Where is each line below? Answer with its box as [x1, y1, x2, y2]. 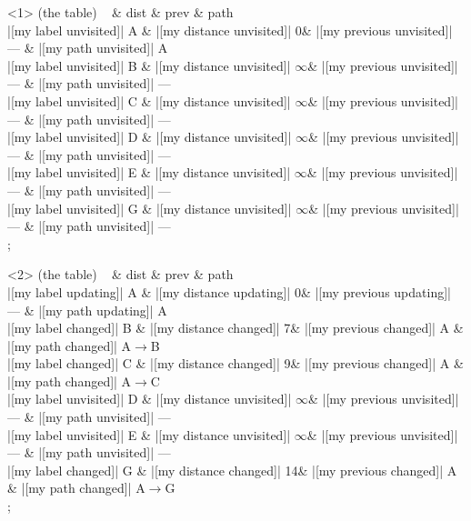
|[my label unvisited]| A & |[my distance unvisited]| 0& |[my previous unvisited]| [7, 20, 453, 39]
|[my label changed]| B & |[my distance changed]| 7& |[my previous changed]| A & [7, 318, 464, 337]
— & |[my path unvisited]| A [7, 38, 168, 57]
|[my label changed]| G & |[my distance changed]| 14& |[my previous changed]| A [7, 460, 457, 479]
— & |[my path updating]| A [7, 300, 167, 319]
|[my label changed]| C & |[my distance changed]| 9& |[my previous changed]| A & [7, 354, 464, 373]
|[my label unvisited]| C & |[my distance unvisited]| [7, 91, 291, 110]
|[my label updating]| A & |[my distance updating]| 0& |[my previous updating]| [7, 282, 451, 301]
